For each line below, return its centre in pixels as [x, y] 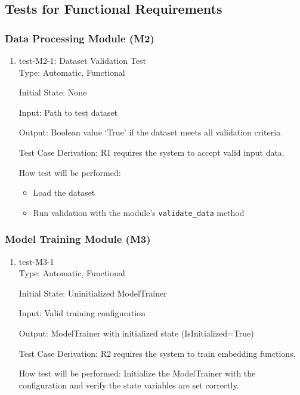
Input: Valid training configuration [82, 313]
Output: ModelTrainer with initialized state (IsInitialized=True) [136, 333]
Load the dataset [64, 192]
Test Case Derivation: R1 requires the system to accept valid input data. [151, 152]
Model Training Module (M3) [78, 239]
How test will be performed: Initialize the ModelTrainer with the [137, 373]
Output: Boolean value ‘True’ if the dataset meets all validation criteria [150, 132]
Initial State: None [53, 92]
